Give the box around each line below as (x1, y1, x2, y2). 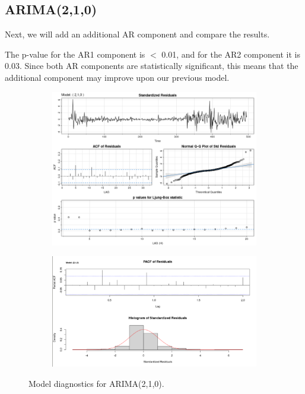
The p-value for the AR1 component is (5, 48, 145, 60)
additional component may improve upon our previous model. (5, 71, 230, 83)
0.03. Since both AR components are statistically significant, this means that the (5, 59, 298, 72)
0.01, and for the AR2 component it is (161, 48, 300, 60)
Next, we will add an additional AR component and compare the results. (5, 28, 270, 40)
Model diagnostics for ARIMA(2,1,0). (28, 377, 164, 389)
